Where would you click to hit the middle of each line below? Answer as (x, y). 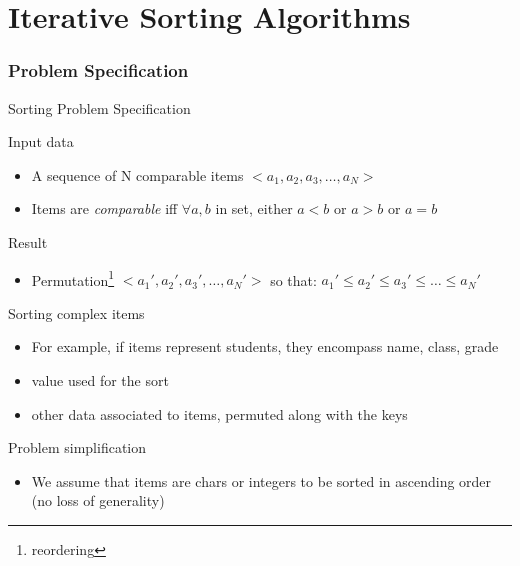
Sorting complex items (76, 312)
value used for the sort (100, 380)
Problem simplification (77, 447)
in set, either (254, 208)
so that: (293, 279)
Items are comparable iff (104, 208)
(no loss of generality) (98, 500)
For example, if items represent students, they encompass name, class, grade (265, 346)
